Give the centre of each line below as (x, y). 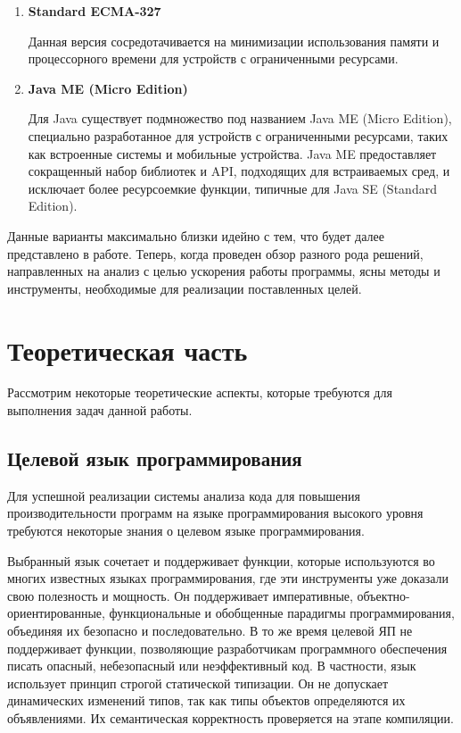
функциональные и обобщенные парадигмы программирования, (282, 613)
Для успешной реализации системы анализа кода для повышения (184, 495)
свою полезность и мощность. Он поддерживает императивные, (180, 595)
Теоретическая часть (128, 350)
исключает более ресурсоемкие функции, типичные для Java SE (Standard (232, 188)
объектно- (383, 595)
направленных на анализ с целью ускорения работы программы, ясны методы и (224, 271)
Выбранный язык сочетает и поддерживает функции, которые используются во (221, 560)
